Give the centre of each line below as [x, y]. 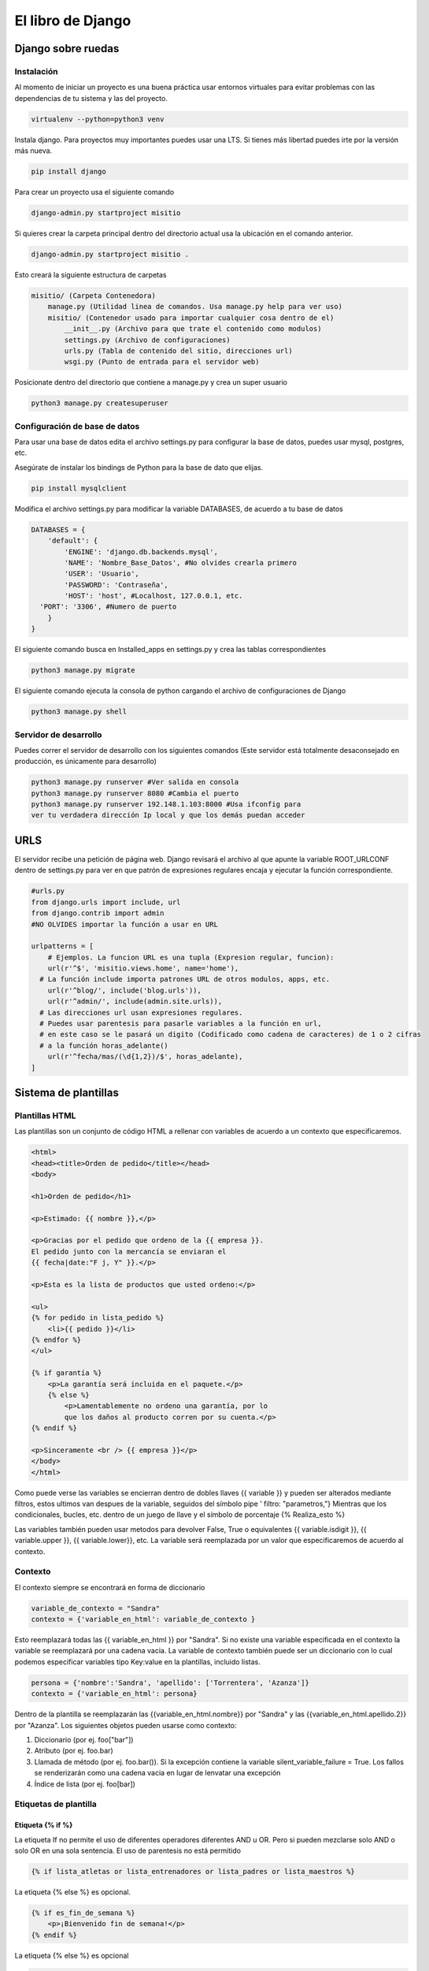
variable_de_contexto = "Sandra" [96, 1608]
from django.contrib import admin [98, 913]
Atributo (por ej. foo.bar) [74, 1751]
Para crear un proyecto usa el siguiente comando [94, 192]
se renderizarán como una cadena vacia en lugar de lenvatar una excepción [157, 1773]
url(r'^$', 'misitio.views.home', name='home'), [143, 969]
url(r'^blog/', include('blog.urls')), [125, 990]
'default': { [73, 541]
